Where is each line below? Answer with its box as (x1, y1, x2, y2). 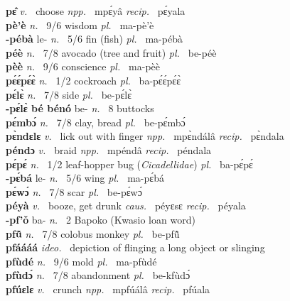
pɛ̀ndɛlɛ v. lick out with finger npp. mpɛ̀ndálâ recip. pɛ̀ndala (6, 128, 284, 143)
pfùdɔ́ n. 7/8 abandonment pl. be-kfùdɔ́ (6, 268, 190, 283)
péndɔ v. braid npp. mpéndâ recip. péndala (6, 142, 212, 157)
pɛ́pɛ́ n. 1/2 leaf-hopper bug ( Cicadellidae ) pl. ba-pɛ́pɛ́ (6, 156, 253, 171)
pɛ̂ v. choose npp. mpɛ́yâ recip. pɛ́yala (6, 4, 186, 18)
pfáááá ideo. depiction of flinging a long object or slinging (6, 240, 265, 255)
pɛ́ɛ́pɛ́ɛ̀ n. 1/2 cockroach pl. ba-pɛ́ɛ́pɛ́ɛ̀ (6, 72, 181, 87)
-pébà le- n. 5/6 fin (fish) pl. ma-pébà (6, 31, 183, 46)
